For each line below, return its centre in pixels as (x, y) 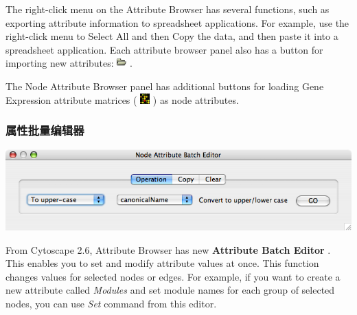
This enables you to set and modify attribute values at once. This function (162, 263)
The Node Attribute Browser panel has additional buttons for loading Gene (165, 86)
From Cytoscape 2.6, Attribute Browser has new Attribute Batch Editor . (168, 249)
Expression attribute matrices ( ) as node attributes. (122, 99)
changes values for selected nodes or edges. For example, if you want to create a (173, 276)
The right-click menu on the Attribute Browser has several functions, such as (168, 9)
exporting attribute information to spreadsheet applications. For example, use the (177, 22)
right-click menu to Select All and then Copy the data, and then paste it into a (172, 36)
